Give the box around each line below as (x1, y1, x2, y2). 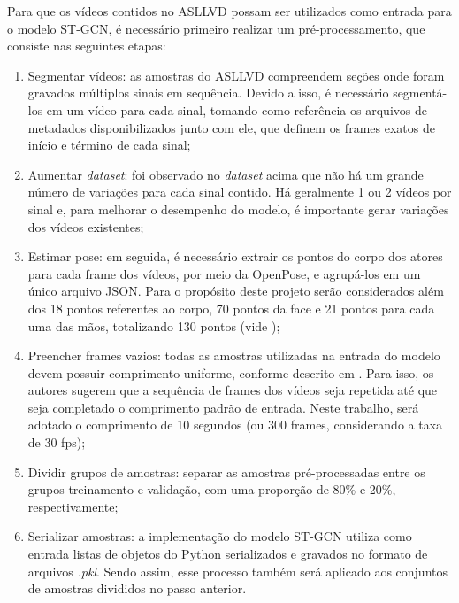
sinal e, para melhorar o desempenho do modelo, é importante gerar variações (27, 199, 449, 218)
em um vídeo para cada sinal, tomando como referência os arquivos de (46, 100, 427, 119)
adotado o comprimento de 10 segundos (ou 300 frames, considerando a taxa (27, 415, 443, 434)
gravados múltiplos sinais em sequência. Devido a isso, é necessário (27, 83, 389, 102)
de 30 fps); (27, 433, 86, 452)
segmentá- (393, 83, 448, 102)
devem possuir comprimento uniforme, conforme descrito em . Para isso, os (27, 363, 434, 382)
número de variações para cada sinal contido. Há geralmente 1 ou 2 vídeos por (27, 182, 452, 201)
